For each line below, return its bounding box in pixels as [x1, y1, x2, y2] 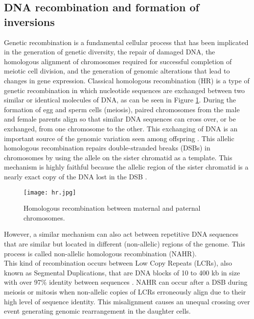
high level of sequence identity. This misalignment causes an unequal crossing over [4, 296, 250, 306]
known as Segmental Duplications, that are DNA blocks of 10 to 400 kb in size [4, 267, 240, 277]
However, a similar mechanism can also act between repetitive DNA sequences [4, 229, 238, 239]
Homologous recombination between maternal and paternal [23, 203, 201, 213]
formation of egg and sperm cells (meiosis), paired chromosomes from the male [4, 104, 240, 114]
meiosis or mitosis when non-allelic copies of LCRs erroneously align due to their [4, 286, 246, 296]
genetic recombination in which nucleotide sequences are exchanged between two [4, 85, 245, 95]
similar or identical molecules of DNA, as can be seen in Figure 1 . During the [4, 95, 236, 105]
